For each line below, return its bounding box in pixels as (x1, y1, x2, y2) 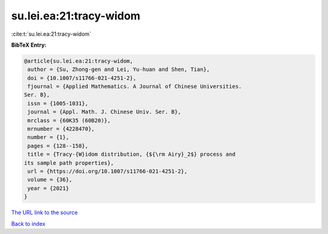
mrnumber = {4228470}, (27, 125, 95, 133)
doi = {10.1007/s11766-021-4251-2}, (27, 75, 137, 81)
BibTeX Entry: (11, 41, 47, 48)
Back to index (11, 220, 46, 227)
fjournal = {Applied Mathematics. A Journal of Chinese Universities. (27, 83, 242, 90)
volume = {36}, (27, 176, 73, 183)
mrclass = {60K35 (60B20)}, (27, 117, 111, 124)
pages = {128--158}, (27, 142, 89, 149)
